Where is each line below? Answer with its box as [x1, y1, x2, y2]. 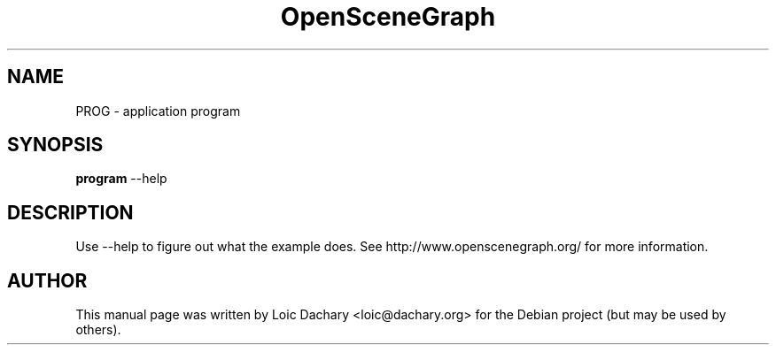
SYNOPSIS [7, 134, 104, 157]
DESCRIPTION [7, 201, 134, 224]
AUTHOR [7, 269, 88, 292]
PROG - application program [75, 103, 241, 119]
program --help [75, 171, 167, 187]
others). [75, 322, 121, 338]
